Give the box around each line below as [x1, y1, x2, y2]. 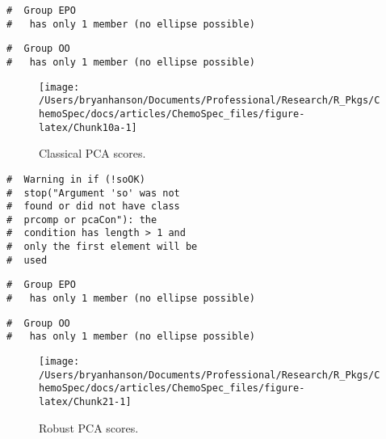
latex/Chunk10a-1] [39, 121, 137, 133]
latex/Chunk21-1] [39, 396, 132, 408]
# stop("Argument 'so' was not [6, 187, 180, 199]
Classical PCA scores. [39, 145, 146, 162]
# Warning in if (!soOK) [6, 173, 145, 185]
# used [6, 254, 48, 266]
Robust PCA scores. [39, 419, 139, 436]
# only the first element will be [6, 241, 198, 253]
